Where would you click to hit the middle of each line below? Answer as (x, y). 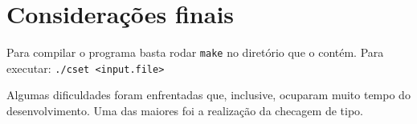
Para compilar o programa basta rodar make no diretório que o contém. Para (195, 52)
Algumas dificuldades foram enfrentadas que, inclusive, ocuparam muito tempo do (208, 95)
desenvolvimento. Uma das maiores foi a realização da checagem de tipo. (185, 111)
